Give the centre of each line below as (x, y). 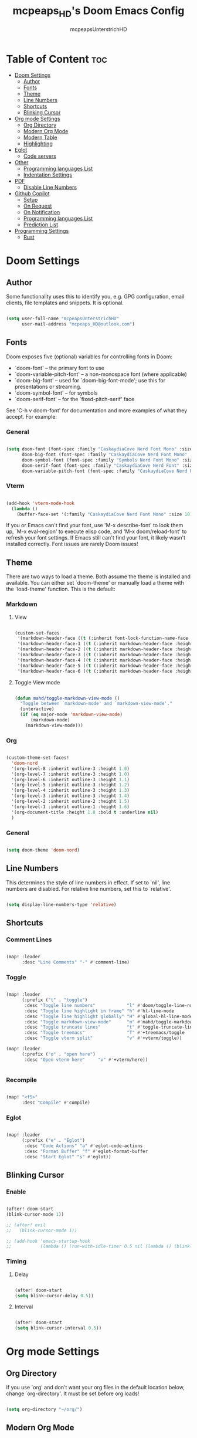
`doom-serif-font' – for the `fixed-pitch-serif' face (74, 399)
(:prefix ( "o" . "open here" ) (58, 1054)
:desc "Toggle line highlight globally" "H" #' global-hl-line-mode (108, 1016)
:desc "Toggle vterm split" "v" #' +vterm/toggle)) (103, 1038)
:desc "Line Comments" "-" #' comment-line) (76, 962)
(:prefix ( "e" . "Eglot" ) (53, 1140)
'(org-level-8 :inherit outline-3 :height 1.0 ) (71, 769)
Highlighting (38, 144)
